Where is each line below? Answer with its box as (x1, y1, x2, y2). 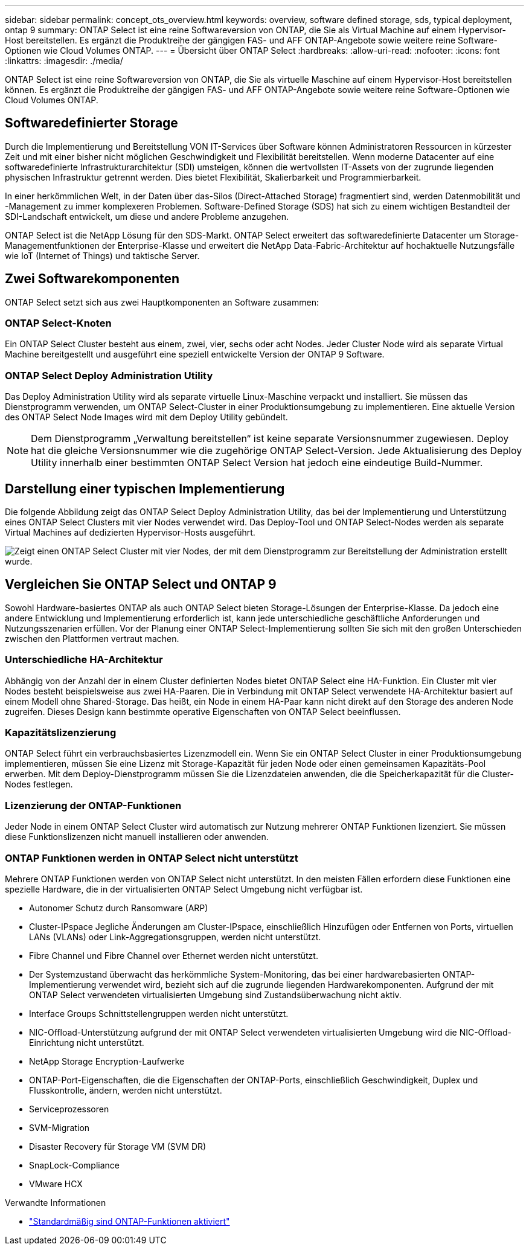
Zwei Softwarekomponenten (5, 271, 180, 287)
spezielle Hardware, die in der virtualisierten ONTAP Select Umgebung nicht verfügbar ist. (5, 883, 363, 894)
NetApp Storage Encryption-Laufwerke (29, 1056, 185, 1066)
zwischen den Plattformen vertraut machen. (5, 633, 179, 644)
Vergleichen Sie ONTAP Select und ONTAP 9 (5, 577, 277, 592)
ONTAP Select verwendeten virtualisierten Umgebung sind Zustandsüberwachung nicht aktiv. (29, 989, 402, 1000)
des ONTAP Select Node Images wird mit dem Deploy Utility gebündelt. (5, 412, 288, 423)
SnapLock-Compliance (29, 1159, 120, 1170)
